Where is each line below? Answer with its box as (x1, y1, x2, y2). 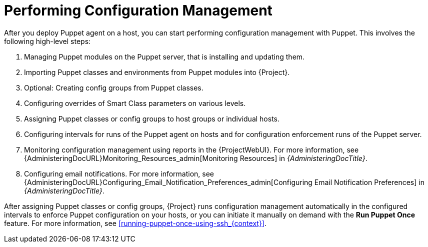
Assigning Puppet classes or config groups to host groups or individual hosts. (24, 114, 279, 123)
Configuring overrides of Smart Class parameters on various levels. (24, 98, 246, 107)
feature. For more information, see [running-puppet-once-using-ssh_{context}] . (4, 218, 267, 227)
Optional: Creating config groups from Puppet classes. (24, 83, 203, 92)
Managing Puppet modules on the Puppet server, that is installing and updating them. (24, 52, 305, 61)
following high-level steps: (4, 36, 91, 45)
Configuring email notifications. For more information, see (24, 169, 214, 178)
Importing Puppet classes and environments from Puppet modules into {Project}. (24, 67, 290, 76)
